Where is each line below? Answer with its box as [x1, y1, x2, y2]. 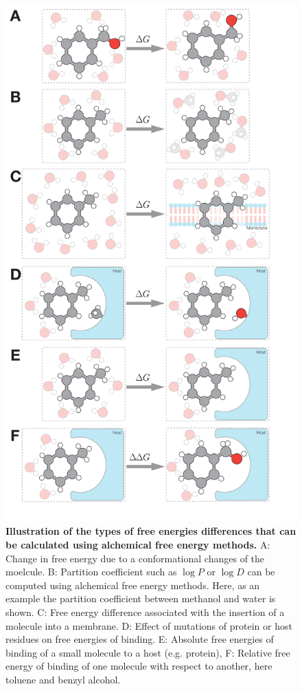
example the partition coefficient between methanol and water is [5, 591, 276, 606]
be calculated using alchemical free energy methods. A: [5, 538, 270, 552]
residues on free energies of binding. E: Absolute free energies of [5, 632, 274, 646]
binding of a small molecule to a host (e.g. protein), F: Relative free [5, 645, 290, 659]
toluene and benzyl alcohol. [5, 672, 121, 686]
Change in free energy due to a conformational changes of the [5, 551, 265, 565]
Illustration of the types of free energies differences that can [5, 524, 297, 538]
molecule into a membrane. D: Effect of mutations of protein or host [5, 618, 292, 632]
